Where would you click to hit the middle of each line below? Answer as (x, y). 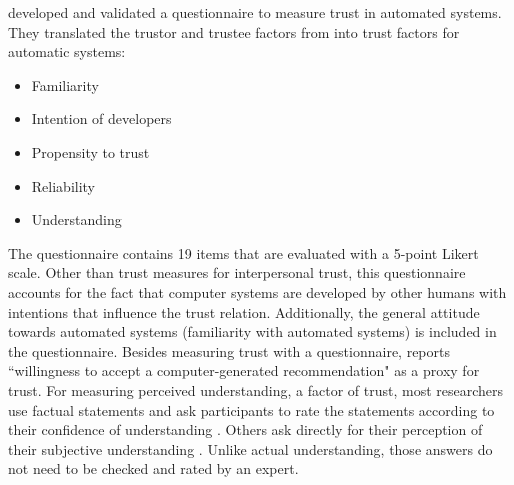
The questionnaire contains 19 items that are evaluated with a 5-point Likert (243, 252)
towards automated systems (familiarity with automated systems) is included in (252, 331)
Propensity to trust (90, 151)
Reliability (63, 185)
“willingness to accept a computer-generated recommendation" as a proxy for (244, 370)
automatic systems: (67, 51)
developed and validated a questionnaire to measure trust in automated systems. (255, 12)
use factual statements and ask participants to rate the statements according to (251, 409)
